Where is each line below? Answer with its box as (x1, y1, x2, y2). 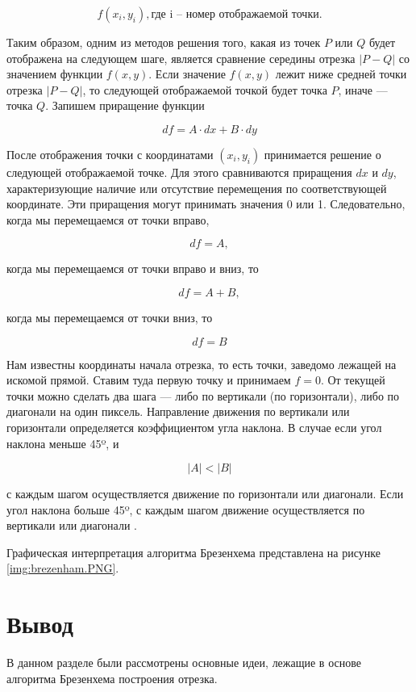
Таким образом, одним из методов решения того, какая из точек (6, 34, 321, 50)
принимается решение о (264, 145, 381, 162)
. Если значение (148, 65, 226, 82)
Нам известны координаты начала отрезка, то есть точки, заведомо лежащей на (6, 355, 397, 372)
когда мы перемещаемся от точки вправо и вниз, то (6, 260, 259, 277)
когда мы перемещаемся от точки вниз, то (6, 308, 213, 325)
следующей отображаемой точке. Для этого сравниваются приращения (6, 163, 352, 180)
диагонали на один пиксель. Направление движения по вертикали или (6, 403, 350, 420)
